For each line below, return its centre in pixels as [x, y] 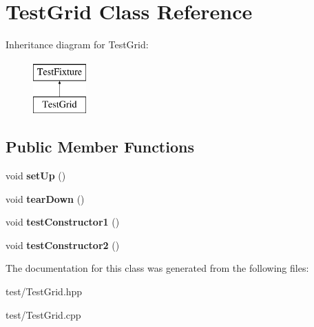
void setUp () [36, 176]
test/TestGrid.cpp [43, 314]
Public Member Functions [100, 147]
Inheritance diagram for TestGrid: [77, 44]
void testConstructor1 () [63, 222]
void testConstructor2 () [63, 245]
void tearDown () [45, 198]
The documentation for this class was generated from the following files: [157, 268]
